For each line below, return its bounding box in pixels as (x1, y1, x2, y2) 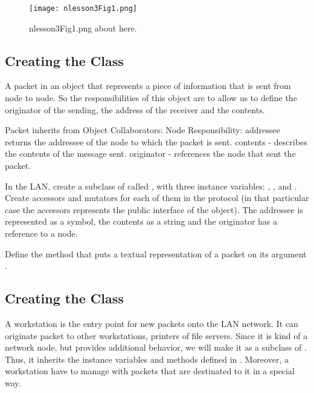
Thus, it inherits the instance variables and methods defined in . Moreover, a (5, 352, 289, 365)
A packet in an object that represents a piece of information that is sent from (5, 79, 291, 92)
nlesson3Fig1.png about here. (29, 21, 137, 34)
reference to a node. (5, 226, 78, 239)
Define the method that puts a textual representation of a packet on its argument (5, 247, 307, 260)
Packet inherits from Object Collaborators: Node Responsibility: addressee (5, 124, 280, 136)
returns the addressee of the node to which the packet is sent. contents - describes (5, 135, 307, 148)
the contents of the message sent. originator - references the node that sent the (5, 147, 296, 160)
